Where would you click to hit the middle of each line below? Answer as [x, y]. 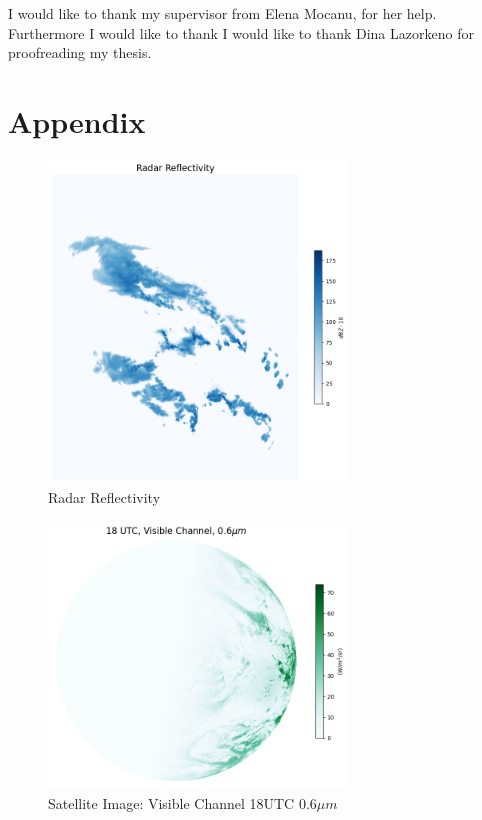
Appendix [77, 120]
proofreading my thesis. [80, 52]
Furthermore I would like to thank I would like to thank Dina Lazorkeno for [241, 32]
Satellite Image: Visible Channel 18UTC [171, 802]
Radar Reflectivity [104, 497]
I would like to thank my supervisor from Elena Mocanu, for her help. [222, 13]
